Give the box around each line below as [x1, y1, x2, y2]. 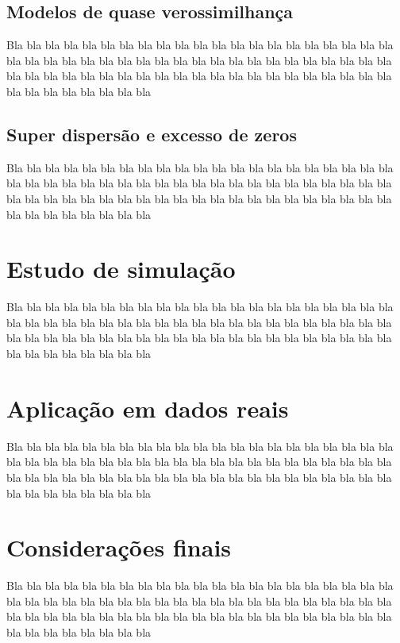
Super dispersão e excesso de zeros [6, 121, 297, 146]
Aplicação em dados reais [6, 391, 289, 424]
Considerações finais [6, 531, 232, 564]
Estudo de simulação [6, 252, 236, 285]
